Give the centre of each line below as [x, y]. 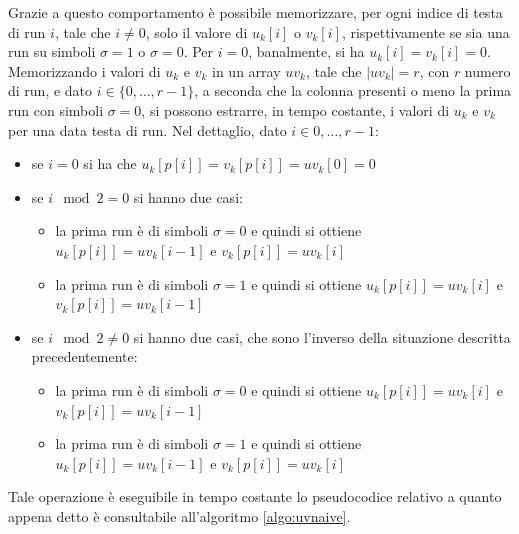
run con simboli [56, 109]
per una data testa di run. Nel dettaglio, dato [147, 129]
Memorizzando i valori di [84, 70]
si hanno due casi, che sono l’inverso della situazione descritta [322, 336]
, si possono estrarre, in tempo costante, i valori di [295, 109]
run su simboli [52, 51]
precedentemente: [84, 356]
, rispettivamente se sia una [425, 31]
